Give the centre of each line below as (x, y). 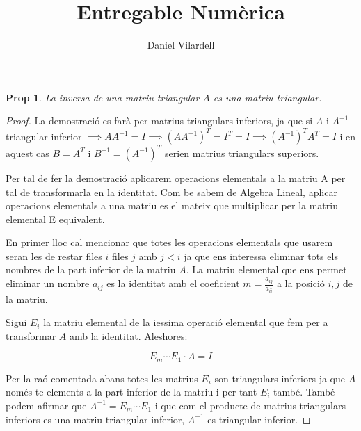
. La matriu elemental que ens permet (266, 269)
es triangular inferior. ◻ (259, 419)
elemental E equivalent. (55, 219)
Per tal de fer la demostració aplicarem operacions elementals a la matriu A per (176, 178)
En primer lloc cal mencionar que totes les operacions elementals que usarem (169, 242)
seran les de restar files (54, 255)
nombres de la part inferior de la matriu (91, 269)
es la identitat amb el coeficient (173, 283)
